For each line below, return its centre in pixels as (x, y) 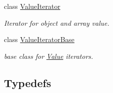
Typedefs (28, 82)
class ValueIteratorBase (39, 39)
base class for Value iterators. (49, 56)
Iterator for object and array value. (57, 23)
